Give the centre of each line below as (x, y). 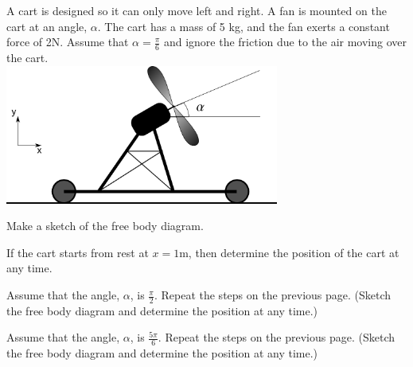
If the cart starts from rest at (78, 252)
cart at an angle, (47, 26)
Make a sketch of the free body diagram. (105, 226)
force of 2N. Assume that (68, 42)
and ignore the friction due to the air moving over (285, 42)
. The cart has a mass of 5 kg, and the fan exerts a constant (244, 26)
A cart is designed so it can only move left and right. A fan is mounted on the (197, 10)
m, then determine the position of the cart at (289, 252)
